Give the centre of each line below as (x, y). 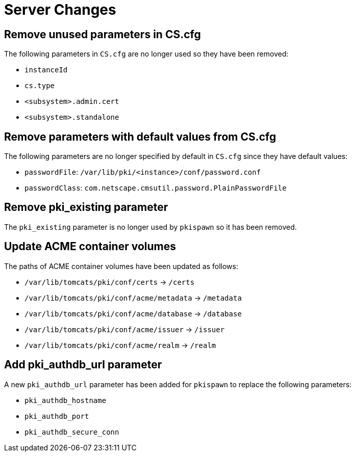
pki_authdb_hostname (66, 400)
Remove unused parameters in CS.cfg (103, 34)
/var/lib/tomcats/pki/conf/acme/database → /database (133, 313)
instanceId (46, 70)
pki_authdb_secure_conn (72, 432)
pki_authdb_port (57, 416)
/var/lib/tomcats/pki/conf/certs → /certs (110, 282)
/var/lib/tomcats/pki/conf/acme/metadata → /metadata (133, 298)
